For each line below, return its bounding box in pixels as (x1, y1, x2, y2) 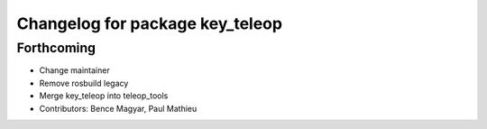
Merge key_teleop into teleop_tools (39, 90, 169, 101)
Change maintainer (39, 65, 110, 76)
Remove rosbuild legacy (39, 78, 129, 88)
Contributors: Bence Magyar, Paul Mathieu (39, 103, 198, 114)
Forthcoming (16, 40, 96, 56)
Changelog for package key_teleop (16, 14, 283, 33)
